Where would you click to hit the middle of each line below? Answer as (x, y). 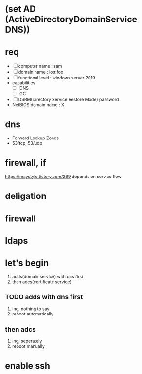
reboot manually (28, 346)
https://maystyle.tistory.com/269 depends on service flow (63, 177)
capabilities (24, 83)
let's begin (27, 263)
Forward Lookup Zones (35, 138)
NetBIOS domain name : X (38, 105)
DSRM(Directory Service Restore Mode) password (69, 100)
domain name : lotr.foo (41, 72)
